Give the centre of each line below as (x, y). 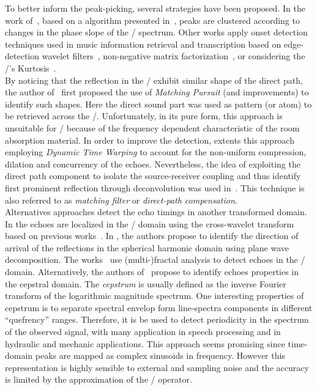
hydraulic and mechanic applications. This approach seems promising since (145, 343)
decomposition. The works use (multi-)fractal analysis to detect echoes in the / (155, 259)
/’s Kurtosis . (31, 68)
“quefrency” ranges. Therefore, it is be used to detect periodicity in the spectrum (157, 319)
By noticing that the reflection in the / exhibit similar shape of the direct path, (154, 80)
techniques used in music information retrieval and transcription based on (143, 44)
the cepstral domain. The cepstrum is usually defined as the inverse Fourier (146, 283)
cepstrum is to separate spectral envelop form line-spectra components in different (159, 307)
